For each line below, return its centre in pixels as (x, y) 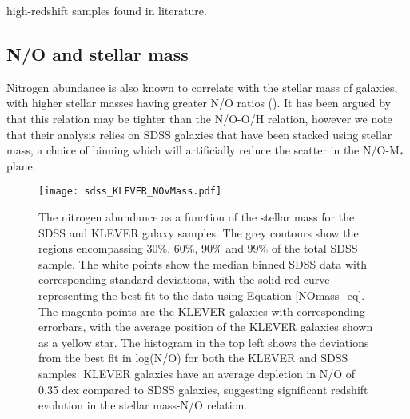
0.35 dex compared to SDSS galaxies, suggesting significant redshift (203, 389)
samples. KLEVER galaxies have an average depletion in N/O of (197, 373)
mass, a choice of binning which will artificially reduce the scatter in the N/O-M (203, 150)
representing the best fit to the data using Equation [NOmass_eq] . (202, 295)
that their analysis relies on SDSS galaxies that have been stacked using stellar (199, 134)
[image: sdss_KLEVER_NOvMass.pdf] (130, 192)
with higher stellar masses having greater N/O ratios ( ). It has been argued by (199, 103)
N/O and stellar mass (98, 53)
